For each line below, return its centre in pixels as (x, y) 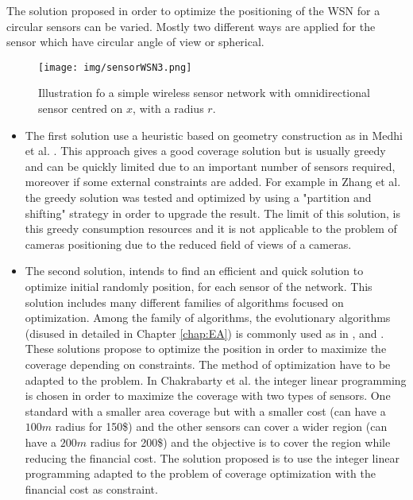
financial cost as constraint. (91, 488)
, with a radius (168, 109)
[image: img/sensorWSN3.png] (115, 67)
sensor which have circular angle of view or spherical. (135, 42)
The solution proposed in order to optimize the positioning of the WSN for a (193, 10)
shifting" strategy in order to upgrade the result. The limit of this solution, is (213, 213)
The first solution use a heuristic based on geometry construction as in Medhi (214, 135)
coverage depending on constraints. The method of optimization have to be (208, 364)
